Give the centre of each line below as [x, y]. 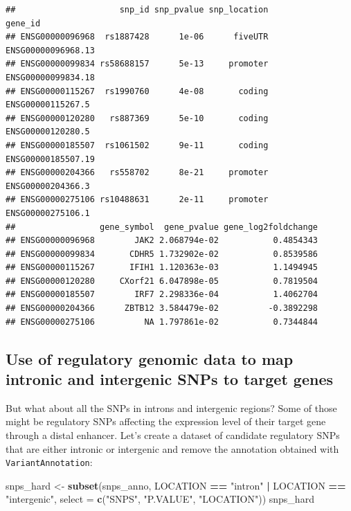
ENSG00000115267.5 [48, 105]
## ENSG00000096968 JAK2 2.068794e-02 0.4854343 [162, 241]
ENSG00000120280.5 [48, 132]
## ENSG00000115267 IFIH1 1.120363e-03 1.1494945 [162, 268]
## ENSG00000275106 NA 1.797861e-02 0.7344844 [162, 322]
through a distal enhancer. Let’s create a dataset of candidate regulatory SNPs [173, 435]
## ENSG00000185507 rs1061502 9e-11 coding [137, 145]
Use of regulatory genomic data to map [150, 358]
